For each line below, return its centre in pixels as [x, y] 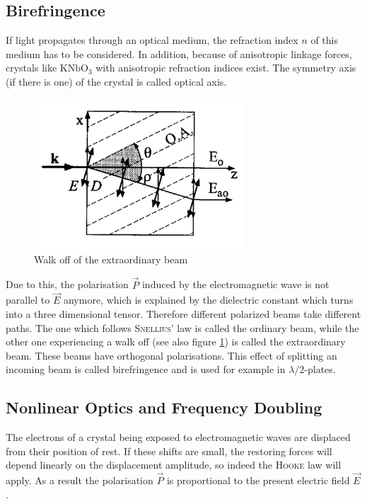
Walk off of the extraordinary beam [111, 259]
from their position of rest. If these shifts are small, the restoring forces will [169, 451]
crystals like [31, 68]
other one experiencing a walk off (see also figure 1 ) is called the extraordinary [176, 342]
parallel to [28, 300]
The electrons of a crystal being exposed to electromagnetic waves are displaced [178, 437]
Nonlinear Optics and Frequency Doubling [164, 407]
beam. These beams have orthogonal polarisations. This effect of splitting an [171, 355]
